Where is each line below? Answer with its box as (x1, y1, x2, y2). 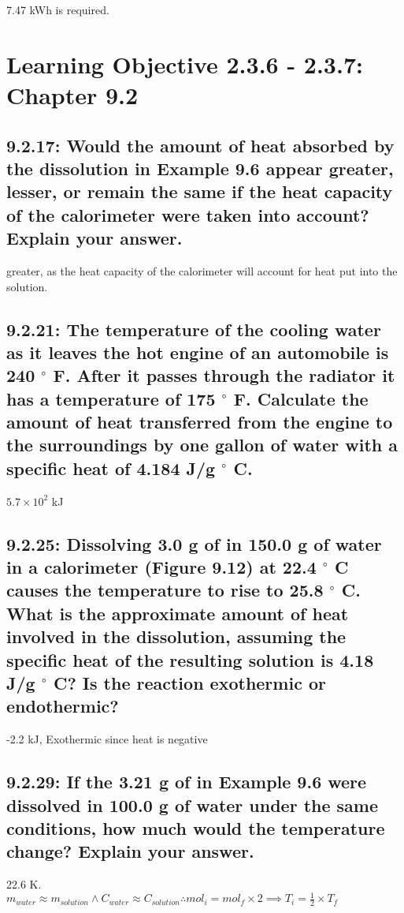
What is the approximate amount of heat (6, 601, 349, 625)
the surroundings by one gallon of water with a (6, 432, 398, 457)
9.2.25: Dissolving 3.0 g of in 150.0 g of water (6, 531, 382, 556)
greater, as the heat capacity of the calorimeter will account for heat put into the (6, 262, 398, 279)
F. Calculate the (233, 386, 369, 410)
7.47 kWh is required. (6, 2, 109, 17)
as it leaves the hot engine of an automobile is (6, 339, 389, 364)
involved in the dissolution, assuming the (6, 624, 347, 649)
